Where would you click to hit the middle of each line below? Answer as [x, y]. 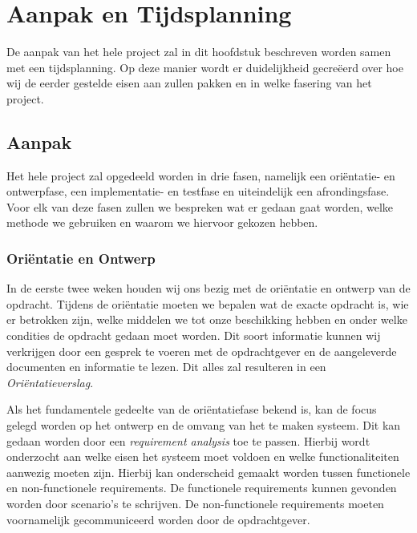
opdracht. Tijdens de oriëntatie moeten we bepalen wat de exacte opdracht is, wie [208, 303]
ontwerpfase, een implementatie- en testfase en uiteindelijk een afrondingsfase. [198, 191]
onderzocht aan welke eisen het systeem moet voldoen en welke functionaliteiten [203, 456]
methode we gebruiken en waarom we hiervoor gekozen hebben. [162, 222]
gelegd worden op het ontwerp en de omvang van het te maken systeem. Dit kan [204, 425]
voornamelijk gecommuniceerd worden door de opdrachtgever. [158, 519]
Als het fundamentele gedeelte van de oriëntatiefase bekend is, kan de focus [192, 409]
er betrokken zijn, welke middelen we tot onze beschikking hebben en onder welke [207, 319]
